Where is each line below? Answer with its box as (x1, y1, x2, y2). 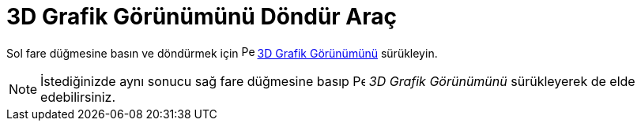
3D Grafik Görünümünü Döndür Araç (6, 3, 398, 30)
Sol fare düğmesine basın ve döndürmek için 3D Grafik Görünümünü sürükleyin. (6, 46, 438, 60)
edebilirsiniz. (40, 88, 116, 105)
